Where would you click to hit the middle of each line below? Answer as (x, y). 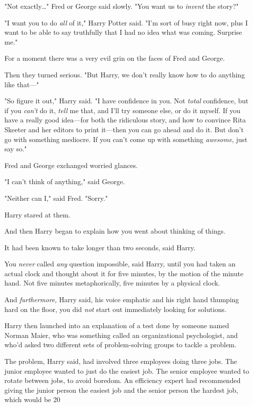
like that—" (22, 84)
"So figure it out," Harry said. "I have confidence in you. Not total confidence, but (126, 101)
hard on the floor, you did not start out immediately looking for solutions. (115, 309)
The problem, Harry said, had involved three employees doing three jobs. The (121, 361)
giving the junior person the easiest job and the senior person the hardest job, (121, 390)
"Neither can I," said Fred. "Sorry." (56, 198)
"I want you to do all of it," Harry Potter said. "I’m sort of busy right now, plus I (126, 22)
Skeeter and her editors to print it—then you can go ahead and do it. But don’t (124, 129)
